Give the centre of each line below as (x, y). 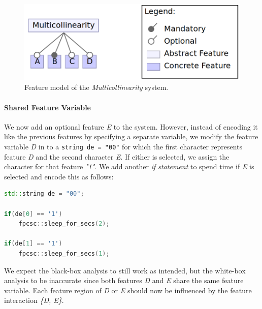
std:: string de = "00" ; (44, 194)
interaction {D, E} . (34, 300)
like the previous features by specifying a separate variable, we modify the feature (131, 136)
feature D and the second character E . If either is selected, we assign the (117, 156)
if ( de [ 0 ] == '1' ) (33, 214)
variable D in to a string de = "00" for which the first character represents (123, 147)
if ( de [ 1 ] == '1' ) (33, 244)
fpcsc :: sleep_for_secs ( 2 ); (64, 224)
